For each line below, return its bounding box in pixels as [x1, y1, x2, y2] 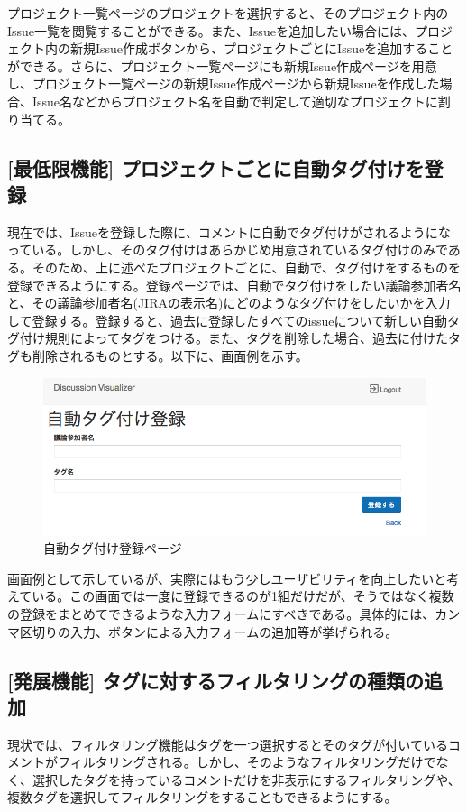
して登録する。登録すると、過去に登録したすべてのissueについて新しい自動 [7, 310, 447, 329]
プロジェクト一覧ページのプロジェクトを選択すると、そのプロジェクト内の [7, 4, 449, 22]
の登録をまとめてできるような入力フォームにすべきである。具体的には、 [7, 604, 435, 623]
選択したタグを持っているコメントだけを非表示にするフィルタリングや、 [32, 770, 461, 789]
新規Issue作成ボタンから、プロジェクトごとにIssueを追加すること [69, 39, 453, 58]
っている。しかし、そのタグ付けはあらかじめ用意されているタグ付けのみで [7, 240, 448, 259]
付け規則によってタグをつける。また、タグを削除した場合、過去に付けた [19, 328, 448, 347]
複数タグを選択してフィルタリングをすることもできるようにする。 [7, 788, 398, 807]
